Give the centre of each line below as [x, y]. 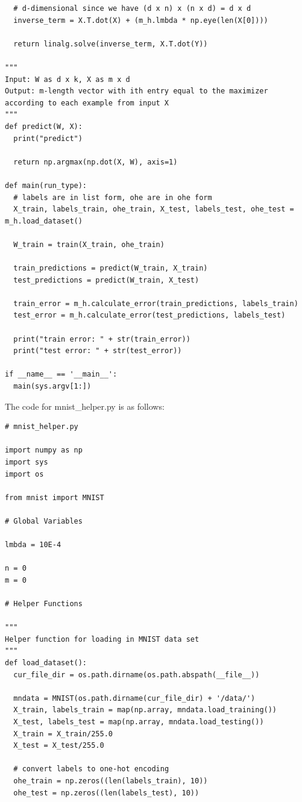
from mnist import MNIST [55, 497]
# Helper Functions [44, 604]
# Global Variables [44, 521]
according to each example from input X [87, 103]
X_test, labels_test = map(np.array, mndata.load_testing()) [139, 722]
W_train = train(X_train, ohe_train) [89, 244]
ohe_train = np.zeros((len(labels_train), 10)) [111, 781]
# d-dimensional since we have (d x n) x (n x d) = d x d [132, 8]
